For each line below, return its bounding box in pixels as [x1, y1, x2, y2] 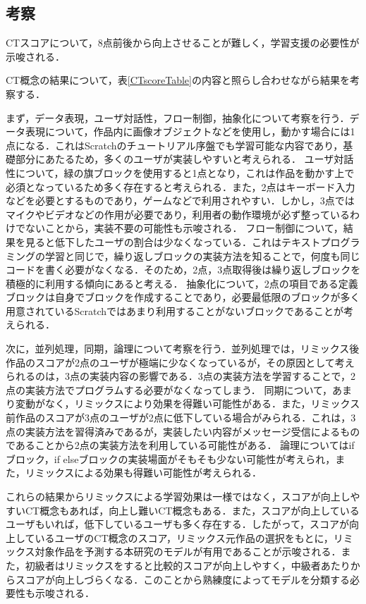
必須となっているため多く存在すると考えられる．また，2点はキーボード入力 [6, 179, 355, 194]
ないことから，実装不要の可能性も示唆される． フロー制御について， [25, 221, 343, 235]
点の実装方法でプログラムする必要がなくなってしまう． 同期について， [6, 382, 333, 397]
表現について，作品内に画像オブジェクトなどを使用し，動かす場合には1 [25, 124, 355, 139]
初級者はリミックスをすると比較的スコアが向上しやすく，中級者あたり [25, 557, 350, 572]
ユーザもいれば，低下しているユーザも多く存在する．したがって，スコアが [6, 517, 350, 531]
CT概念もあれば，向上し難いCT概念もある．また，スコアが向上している [25, 503, 360, 517]
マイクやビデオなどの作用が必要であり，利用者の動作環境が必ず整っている [6, 207, 350, 221]
